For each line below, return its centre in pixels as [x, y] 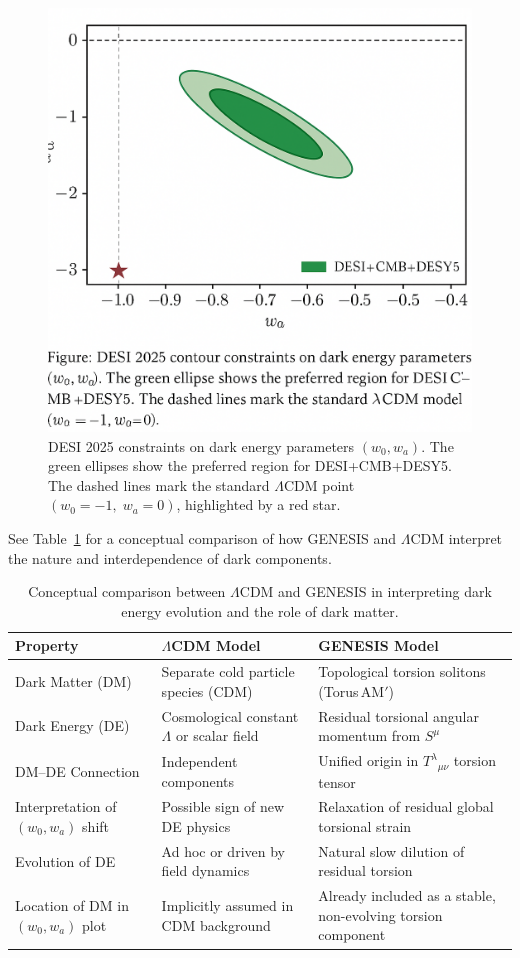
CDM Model [216, 645]
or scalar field [217, 735]
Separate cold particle [228, 671]
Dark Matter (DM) [73, 680]
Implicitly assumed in [227, 905]
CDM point [319, 484]
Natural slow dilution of [391, 850]
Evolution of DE [65, 860]
